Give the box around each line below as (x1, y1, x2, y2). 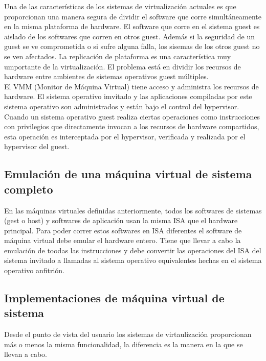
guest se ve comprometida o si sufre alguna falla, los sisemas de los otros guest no (4, 41, 260, 52)
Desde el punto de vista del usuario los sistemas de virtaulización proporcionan (4, 329, 252, 340)
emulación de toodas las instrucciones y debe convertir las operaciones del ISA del (4, 245, 261, 255)
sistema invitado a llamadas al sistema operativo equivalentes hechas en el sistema (4, 255, 262, 266)
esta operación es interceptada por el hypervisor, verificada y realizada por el (4, 131, 246, 141)
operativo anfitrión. (4, 265, 64, 276)
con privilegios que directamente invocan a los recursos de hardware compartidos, (4, 121, 259, 132)
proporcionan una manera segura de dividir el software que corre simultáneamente (4, 11, 261, 21)
